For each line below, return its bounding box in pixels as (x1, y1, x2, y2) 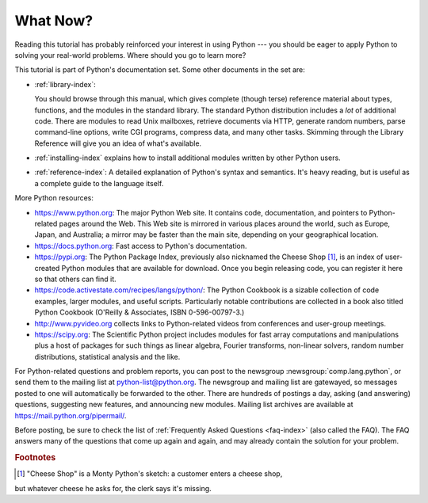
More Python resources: (14, 193, 94, 203)
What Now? (14, 12, 94, 29)
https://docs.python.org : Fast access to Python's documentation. (34, 241, 247, 250)
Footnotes (14, 452, 56, 463)
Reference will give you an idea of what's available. (34, 139, 202, 148)
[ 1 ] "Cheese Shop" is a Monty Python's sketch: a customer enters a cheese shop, (17, 469, 283, 478)
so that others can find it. (34, 274, 117, 284)
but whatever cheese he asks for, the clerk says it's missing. (14, 483, 212, 493)
